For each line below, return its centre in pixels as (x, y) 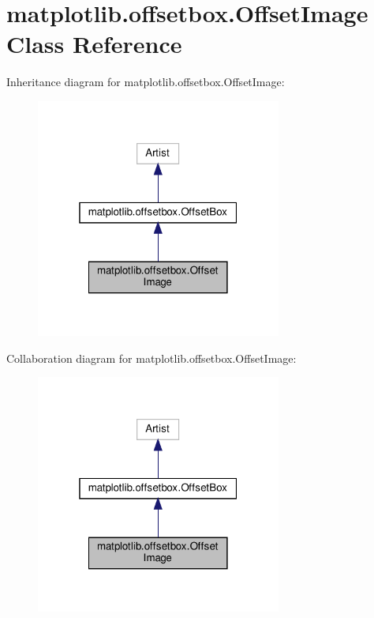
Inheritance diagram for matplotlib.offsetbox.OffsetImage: (146, 82)
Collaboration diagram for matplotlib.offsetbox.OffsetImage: (151, 358)
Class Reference (94, 44)
